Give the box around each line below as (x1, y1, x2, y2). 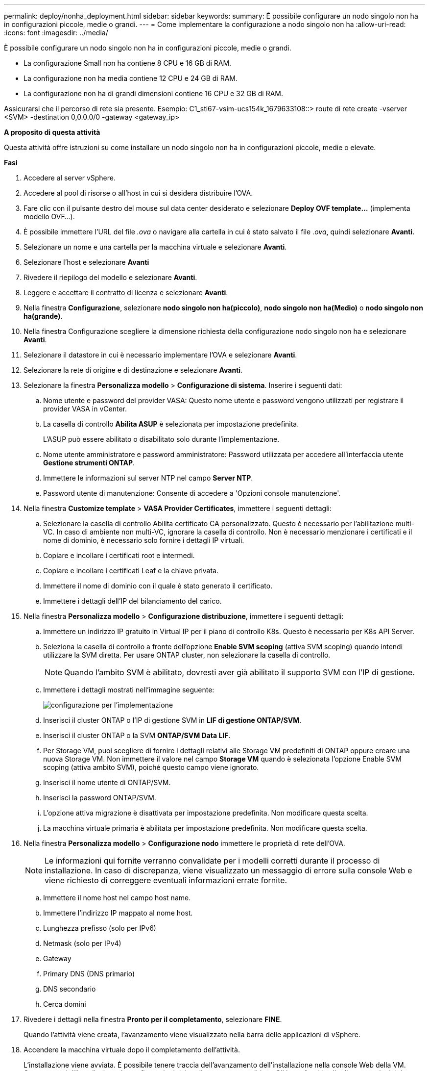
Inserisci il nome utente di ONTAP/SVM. (43, 778, 171, 787)
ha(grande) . (24, 312, 63, 320)
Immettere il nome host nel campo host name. (43, 893, 191, 902)
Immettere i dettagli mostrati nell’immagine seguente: (43, 686, 214, 694)
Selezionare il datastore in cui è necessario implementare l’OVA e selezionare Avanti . (24, 351, 297, 359)
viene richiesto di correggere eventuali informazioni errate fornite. (45, 875, 287, 885)
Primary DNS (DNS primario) (43, 969, 135, 978)
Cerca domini (43, 1000, 86, 1008)
